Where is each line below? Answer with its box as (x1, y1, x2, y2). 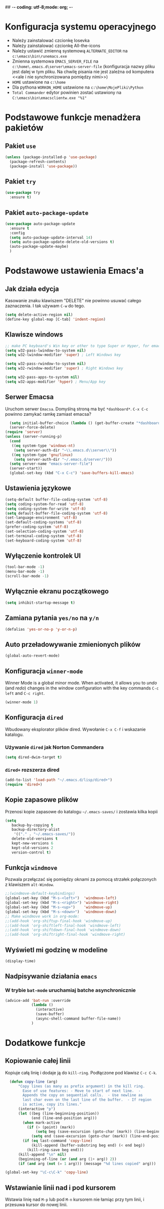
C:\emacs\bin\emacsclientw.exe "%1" (12, 95, 87, 100)
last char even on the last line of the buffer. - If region (22, 1097, 152, 1102)
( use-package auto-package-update (5, 221, 76, 226)
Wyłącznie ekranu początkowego (5, 587, 109, 595)
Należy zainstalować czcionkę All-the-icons (12, 43, 101, 48)
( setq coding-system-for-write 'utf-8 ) (5, 506, 86, 511)
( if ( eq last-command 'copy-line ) (22, 1138, 93, 1143)
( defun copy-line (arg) (9, 1079, 58, 1084)
